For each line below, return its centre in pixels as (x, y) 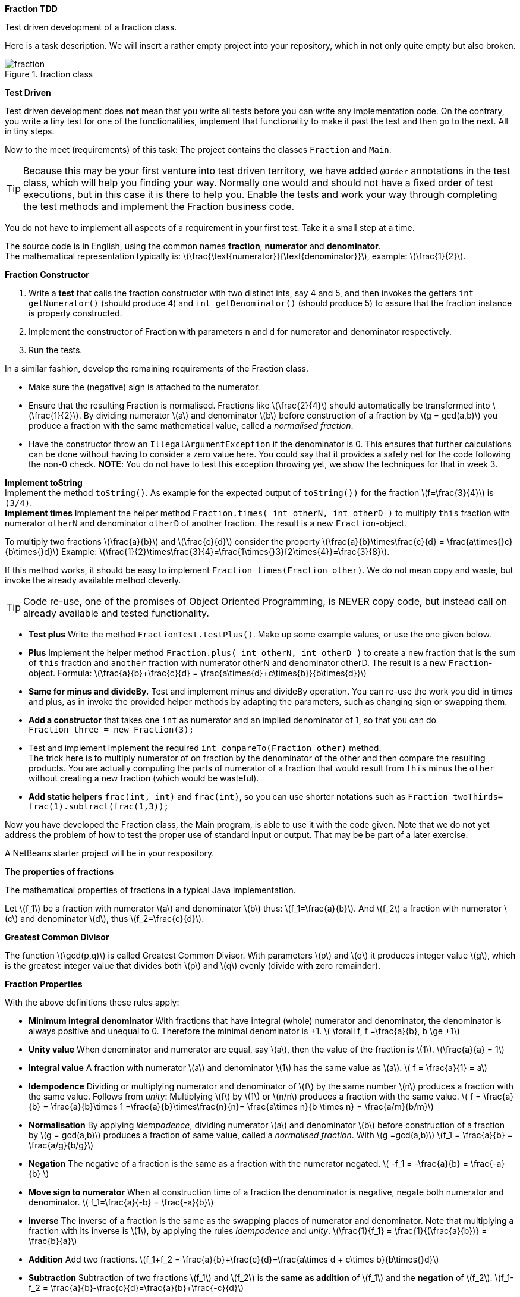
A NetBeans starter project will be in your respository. (110, 853)
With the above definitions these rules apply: (92, 1002)
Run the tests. (56, 350)
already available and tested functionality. (116, 613)
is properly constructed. (75, 313)
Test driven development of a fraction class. (91, 27)
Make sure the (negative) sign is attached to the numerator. (144, 387)
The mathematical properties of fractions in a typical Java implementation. (150, 890)
